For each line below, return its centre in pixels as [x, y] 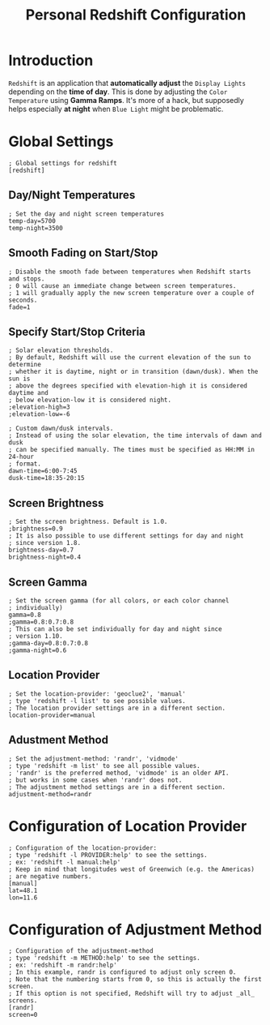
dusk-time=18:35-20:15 [46, 478]
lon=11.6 [23, 898]
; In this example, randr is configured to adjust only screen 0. [122, 972]
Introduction [51, 60]
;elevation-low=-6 [39, 414]
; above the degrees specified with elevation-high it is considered [128, 386]
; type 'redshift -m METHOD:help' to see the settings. [104, 959]
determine [25, 365]
